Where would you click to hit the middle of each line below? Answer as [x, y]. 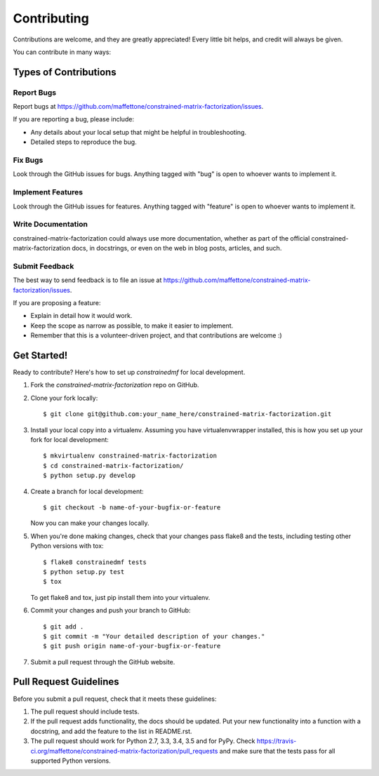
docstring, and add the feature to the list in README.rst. [111, 731]
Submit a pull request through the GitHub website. [103, 662]
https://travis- [277, 741]
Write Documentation [50, 225]
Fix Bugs [28, 160]
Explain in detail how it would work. [81, 316]
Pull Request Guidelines [66, 682]
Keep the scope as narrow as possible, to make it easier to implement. [132, 326]
